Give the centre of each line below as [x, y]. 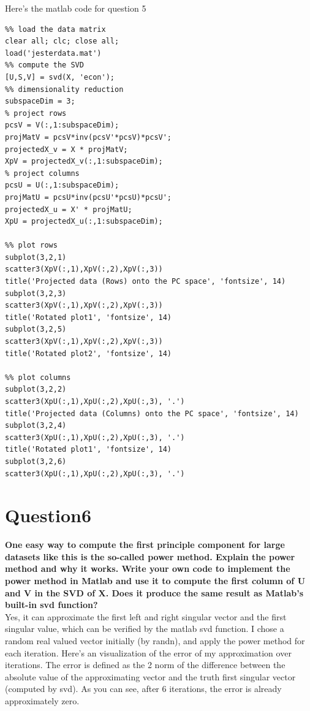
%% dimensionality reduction [64, 89]
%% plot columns [38, 377]
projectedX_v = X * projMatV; [66, 149]
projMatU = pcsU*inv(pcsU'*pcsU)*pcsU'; [89, 197]
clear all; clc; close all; [62, 41]
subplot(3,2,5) [36, 329]
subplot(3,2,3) [36, 293]
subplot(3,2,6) [36, 461]
